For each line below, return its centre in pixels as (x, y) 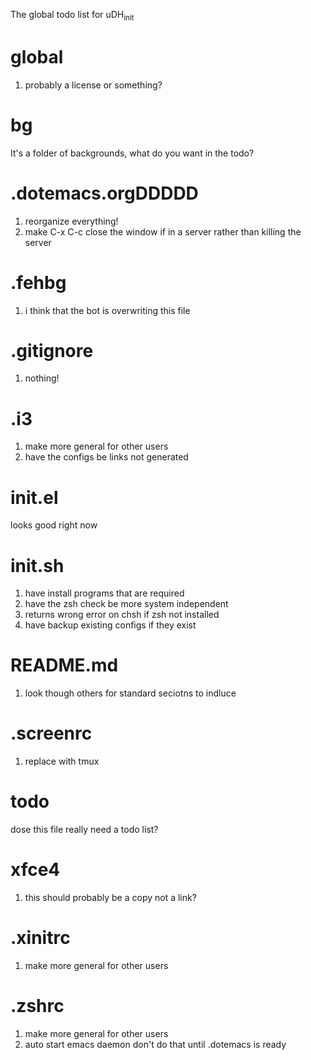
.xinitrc (40, 938)
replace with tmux (62, 761)
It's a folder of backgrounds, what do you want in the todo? (132, 153)
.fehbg (38, 282)
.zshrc (37, 1006)
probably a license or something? (93, 85)
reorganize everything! (71, 221)
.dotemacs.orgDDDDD (104, 193)
